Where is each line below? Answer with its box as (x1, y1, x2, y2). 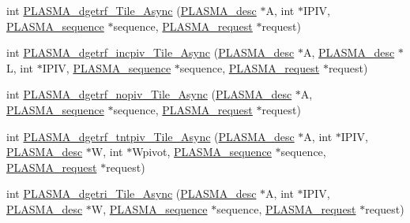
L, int (6, 59, 34, 76)
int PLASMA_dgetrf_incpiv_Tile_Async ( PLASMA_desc (6, 44, 295, 61)
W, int (91, 143, 123, 160)
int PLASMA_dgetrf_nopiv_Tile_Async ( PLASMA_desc (6, 86, 292, 102)
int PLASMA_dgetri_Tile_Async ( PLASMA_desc (6, 185, 257, 202)
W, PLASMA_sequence (91, 200, 208, 217)
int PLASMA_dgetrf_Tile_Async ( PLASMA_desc (6, 2, 257, 18)
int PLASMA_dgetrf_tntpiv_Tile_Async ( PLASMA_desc (6, 128, 295, 144)
